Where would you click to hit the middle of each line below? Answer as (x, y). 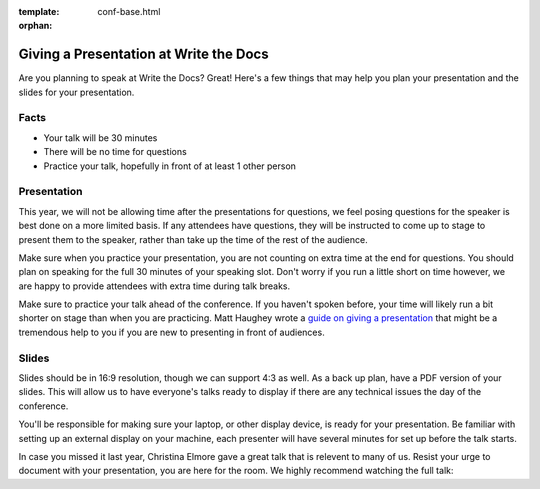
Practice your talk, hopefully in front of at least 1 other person (170, 166)
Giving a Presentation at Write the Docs (143, 54)
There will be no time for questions (115, 152)
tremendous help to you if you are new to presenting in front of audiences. (171, 332)
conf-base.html (129, 11)
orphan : (35, 26)
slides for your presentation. (76, 92)
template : (39, 11)
